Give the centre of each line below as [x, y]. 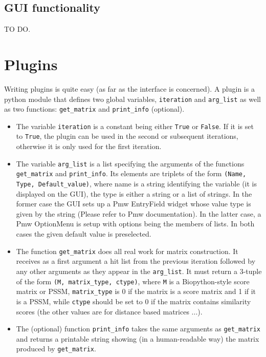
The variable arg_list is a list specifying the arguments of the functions [130, 163]
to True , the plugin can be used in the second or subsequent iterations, [127, 136]
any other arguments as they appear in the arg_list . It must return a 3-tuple [139, 271]
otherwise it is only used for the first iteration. [89, 146]
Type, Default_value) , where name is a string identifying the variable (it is [136, 184]
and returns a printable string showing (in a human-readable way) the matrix [138, 338]
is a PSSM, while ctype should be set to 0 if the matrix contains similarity [134, 301]
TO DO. [17, 29]
